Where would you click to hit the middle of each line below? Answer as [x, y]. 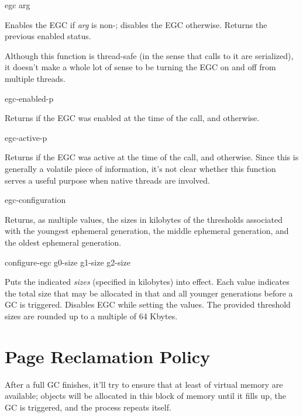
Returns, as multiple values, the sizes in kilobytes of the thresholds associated [144, 219]
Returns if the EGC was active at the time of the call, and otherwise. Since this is [152, 157]
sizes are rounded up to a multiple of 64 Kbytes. [91, 316]
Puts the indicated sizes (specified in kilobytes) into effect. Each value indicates [147, 282]
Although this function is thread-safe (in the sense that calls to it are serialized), [149, 55]
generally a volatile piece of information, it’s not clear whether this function [140, 168]
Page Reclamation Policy [108, 356]
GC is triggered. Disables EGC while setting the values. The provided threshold [148, 304]
